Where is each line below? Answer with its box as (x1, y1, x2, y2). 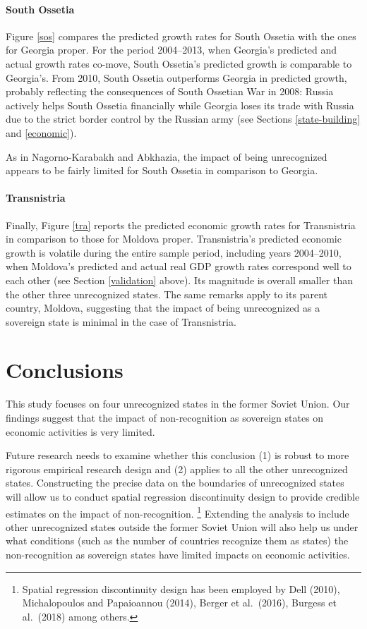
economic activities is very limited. (6, 424, 155, 439)
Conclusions (6, 355, 124, 384)
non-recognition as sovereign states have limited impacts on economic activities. (6, 547, 350, 561)
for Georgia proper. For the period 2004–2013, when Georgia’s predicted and (6, 42, 337, 57)
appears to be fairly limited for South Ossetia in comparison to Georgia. (6, 163, 318, 178)
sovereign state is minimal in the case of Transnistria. (6, 314, 236, 329)
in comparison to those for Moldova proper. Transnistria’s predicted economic (6, 231, 342, 246)
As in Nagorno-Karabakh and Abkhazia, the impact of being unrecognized (6, 149, 327, 164)
